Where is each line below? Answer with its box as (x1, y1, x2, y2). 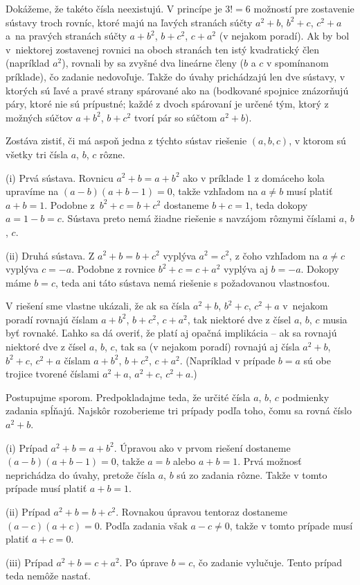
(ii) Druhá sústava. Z (6, 248, 95, 262)
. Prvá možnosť (237, 454, 302, 468)
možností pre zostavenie (253, 1, 354, 15)
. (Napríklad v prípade (179, 353, 276, 367)
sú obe (303, 353, 331, 367)
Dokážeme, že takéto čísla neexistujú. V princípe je (6, 1, 222, 15)
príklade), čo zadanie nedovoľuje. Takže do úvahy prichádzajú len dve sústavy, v (6, 69, 345, 83)
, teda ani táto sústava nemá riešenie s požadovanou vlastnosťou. (55, 275, 330, 289)
